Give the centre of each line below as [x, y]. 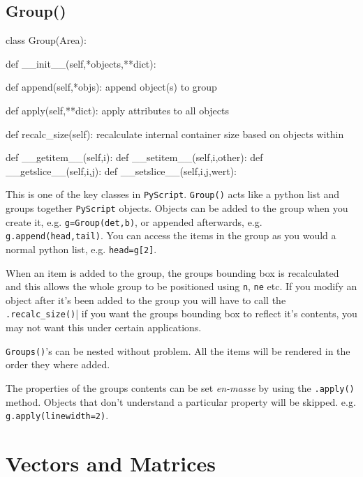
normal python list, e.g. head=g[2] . [81, 249]
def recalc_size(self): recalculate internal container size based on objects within [175, 134]
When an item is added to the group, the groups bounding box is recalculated [172, 272]
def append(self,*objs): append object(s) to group [111, 87]
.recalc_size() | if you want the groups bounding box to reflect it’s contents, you [181, 313]
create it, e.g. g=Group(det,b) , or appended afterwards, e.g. [134, 221]
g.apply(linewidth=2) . [57, 415]
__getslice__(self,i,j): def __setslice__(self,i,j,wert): [121, 171]
